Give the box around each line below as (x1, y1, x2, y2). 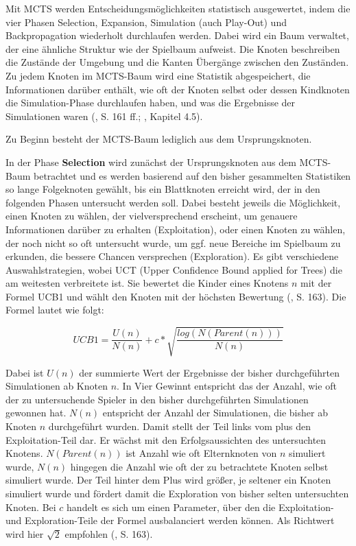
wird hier (5, 526, 44, 541)
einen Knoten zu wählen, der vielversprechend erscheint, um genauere (5, 209, 298, 223)
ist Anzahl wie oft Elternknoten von (126, 446, 277, 460)
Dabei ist (5, 365, 44, 379)
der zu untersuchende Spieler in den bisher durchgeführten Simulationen (5, 392, 309, 406)
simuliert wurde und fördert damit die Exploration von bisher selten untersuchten (5, 486, 349, 500)
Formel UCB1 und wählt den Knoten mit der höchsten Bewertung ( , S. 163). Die (5, 289, 346, 303)
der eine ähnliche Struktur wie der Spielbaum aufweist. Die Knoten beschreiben (5, 41, 340, 56)
